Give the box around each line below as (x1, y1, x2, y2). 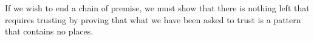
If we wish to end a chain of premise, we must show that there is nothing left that (5, 2, 310, 14)
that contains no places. (5, 25, 94, 37)
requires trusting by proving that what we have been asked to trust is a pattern (5, 13, 301, 26)
